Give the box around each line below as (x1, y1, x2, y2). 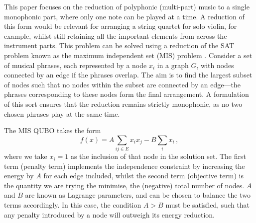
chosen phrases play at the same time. (4, 108, 120, 119)
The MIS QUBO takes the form (4, 125, 101, 136)
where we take (4, 151, 47, 161)
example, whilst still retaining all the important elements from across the (4, 30, 227, 41)
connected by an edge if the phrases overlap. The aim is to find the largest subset (4, 70, 253, 80)
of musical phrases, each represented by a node (4, 60, 147, 70)
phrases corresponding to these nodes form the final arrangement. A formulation (4, 89, 249, 99)
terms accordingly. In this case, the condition (4, 200, 141, 210)
